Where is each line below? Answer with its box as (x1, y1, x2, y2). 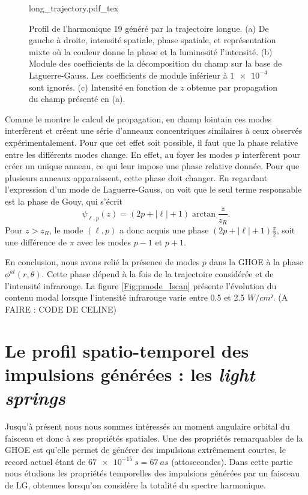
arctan (192, 209, 216, 218)
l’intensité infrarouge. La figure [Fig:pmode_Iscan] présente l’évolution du (5, 279, 277, 292)
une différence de (5, 235, 67, 248)
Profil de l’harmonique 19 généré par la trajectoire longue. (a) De (29, 22, 269, 34)
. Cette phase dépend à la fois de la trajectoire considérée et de (41, 268, 274, 280)
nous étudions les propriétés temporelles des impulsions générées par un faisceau (5, 467, 300, 479)
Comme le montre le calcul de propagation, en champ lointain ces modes (5, 112, 272, 125)
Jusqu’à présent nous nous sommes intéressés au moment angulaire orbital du (5, 419, 290, 432)
